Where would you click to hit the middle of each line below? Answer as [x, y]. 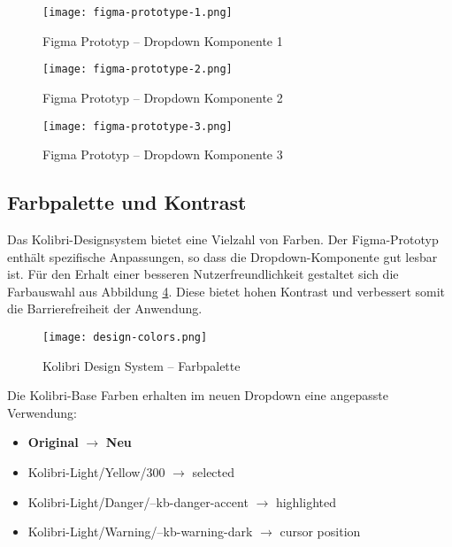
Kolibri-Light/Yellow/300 [96, 471]
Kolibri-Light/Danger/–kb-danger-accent [138, 501]
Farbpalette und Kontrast [127, 202]
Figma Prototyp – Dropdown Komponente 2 [163, 97]
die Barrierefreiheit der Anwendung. [105, 308]
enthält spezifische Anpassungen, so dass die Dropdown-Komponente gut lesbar [222, 256]
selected [214, 471]
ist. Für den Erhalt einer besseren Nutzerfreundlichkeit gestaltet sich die [203, 274]
